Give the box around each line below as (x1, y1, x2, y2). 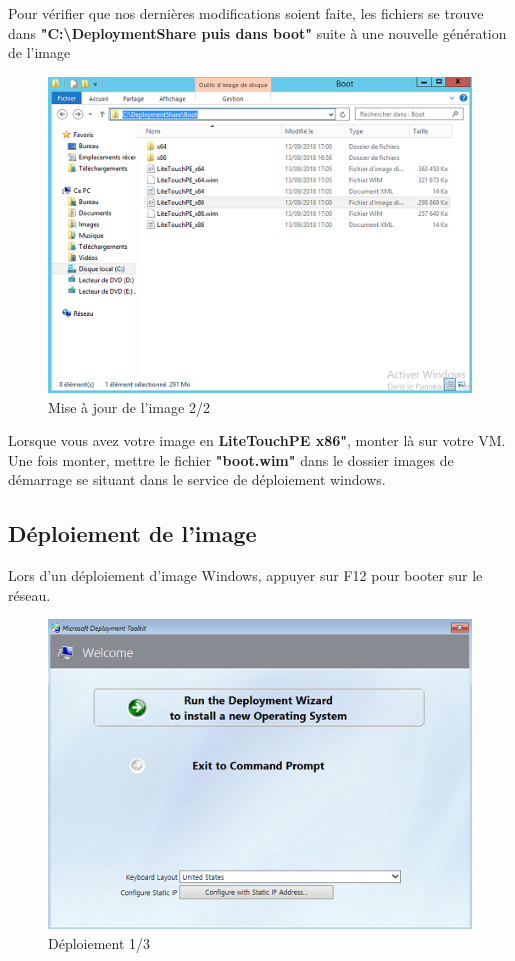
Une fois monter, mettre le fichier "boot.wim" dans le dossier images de (8, 449, 454, 470)
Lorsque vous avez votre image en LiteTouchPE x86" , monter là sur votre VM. (8, 430, 506, 451)
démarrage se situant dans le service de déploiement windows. (8, 469, 386, 490)
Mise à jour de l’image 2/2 (48, 396, 210, 417)
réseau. (8, 584, 51, 605)
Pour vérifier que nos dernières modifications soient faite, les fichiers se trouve (8, 3, 484, 23)
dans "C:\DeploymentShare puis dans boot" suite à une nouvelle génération (8, 22, 507, 43)
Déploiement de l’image (8, 518, 257, 549)
